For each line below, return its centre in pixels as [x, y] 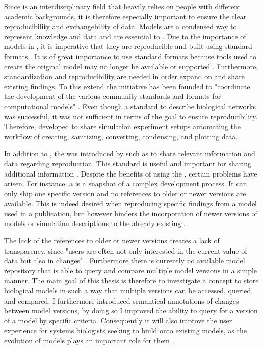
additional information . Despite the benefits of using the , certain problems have [131, 173]
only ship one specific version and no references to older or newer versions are [125, 193]
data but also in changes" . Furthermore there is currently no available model [125, 260]
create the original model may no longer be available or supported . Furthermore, [131, 66]
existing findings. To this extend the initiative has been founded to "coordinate [127, 86]
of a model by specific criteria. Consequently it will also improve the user [118, 320]
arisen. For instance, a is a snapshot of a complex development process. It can [126, 183]
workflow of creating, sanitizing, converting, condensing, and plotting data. [121, 136]
